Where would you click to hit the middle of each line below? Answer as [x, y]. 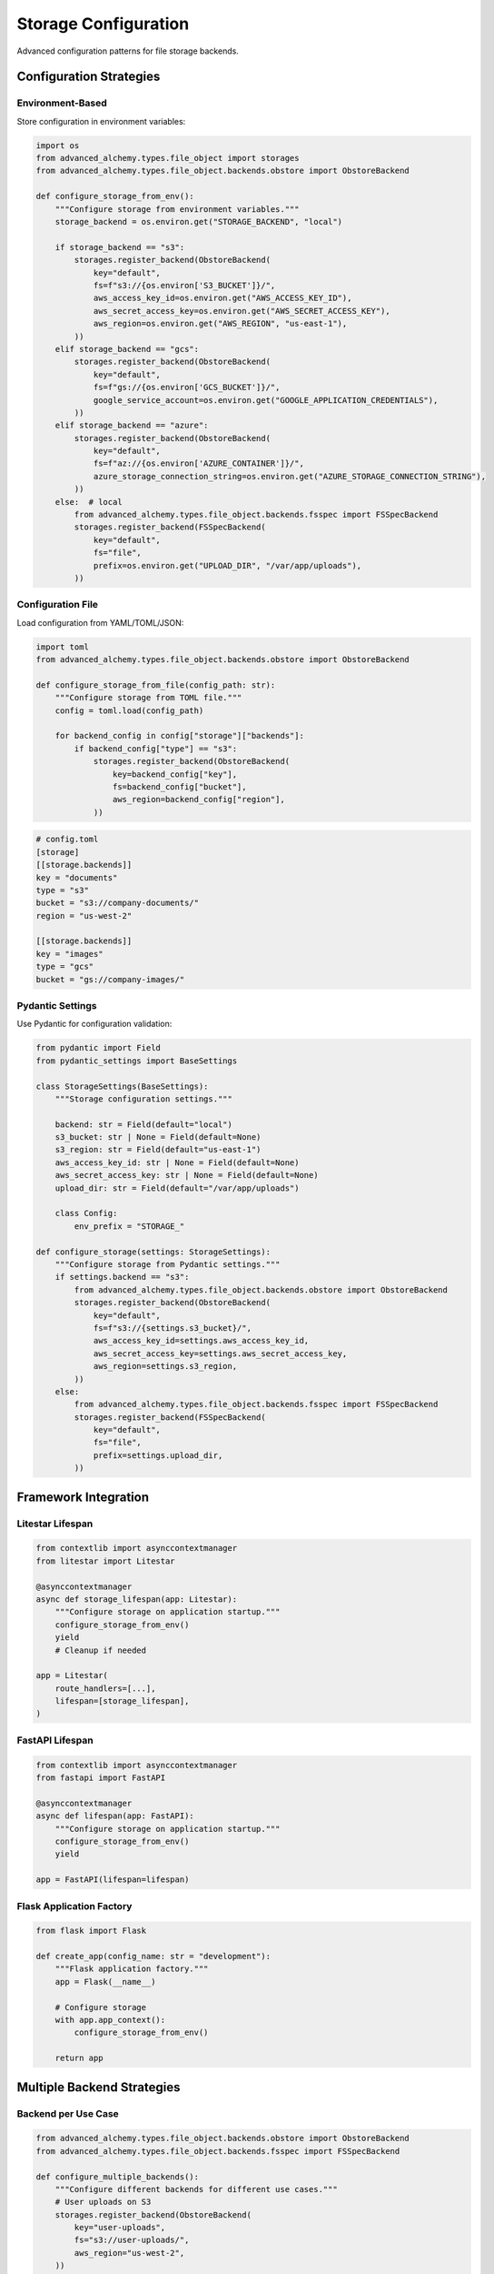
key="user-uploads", [120, 2228]
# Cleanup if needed [101, 1650]
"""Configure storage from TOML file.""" [148, 698]
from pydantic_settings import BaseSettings [137, 1061]
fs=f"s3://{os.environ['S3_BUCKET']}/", [184, 285]
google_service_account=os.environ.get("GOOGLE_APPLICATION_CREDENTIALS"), [266, 400]
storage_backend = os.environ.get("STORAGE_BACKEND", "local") [199, 222]
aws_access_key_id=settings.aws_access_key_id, [201, 1341]
